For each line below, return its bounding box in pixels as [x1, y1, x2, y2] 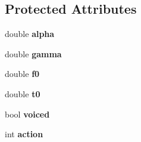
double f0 [5, 67, 40, 80]
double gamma [5, 47, 62, 60]
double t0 [5, 87, 40, 100]
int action [5, 128, 43, 140]
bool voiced [5, 107, 50, 120]
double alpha [5, 27, 55, 40]
